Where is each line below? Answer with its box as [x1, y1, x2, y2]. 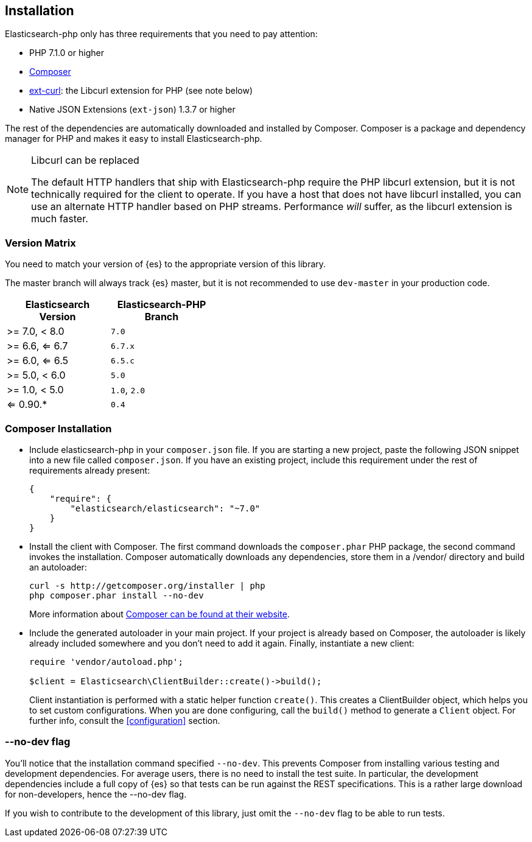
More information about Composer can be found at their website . [29, 608, 290, 619]
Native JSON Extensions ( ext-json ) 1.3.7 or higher [29, 104, 236, 115]
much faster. [31, 212, 88, 225]
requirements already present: [29, 465, 150, 475]
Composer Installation [5, 422, 112, 435]
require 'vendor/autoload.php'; [29, 656, 183, 667]
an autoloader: [29, 561, 87, 572]
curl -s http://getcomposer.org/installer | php [29, 580, 265, 591]
